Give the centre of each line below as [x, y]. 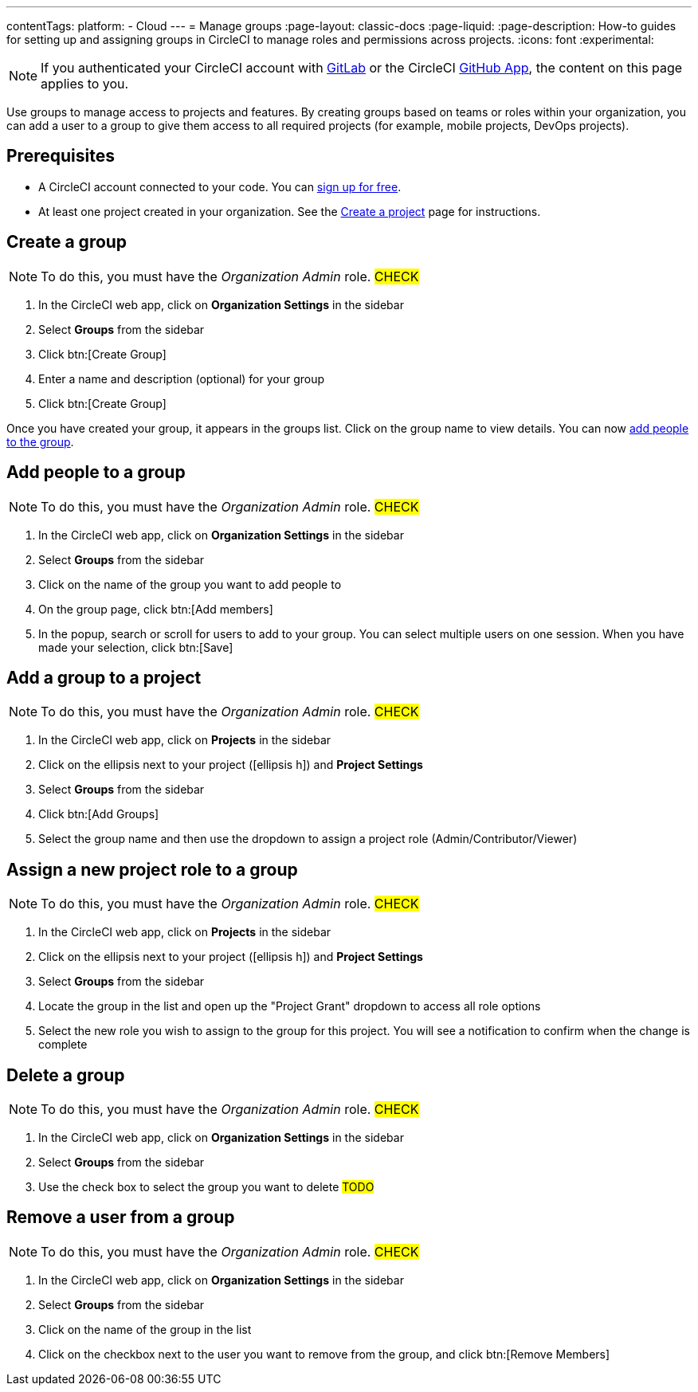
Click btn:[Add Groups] [99, 814]
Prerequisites [61, 156]
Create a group [67, 242]
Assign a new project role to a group [152, 869]
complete [63, 1045]
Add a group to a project [104, 677]
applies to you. [85, 84]
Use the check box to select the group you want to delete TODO [206, 1187]
